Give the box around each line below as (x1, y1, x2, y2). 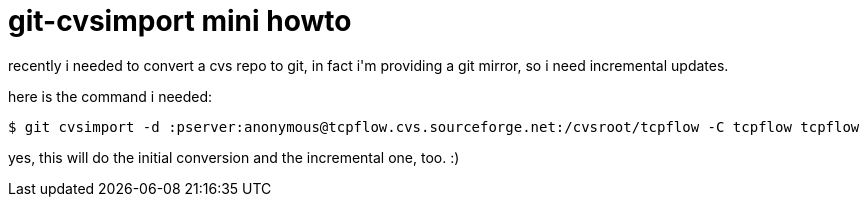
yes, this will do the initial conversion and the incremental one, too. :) (8, 148, 460, 166)
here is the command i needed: (8, 87, 213, 105)
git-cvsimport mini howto (8, 4, 352, 38)
